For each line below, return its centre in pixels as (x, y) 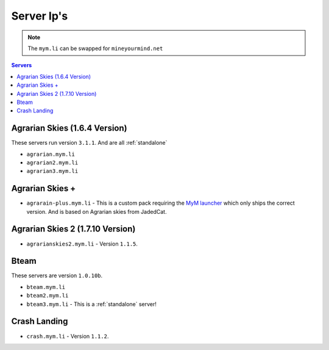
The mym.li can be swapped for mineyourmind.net (95, 48)
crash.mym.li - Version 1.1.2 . (68, 336)
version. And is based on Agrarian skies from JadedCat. (97, 211)
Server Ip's (40, 16)
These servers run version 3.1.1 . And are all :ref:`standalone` (89, 143)
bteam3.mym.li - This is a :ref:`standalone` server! (91, 304)
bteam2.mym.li (48, 296)
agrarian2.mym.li (52, 162)
